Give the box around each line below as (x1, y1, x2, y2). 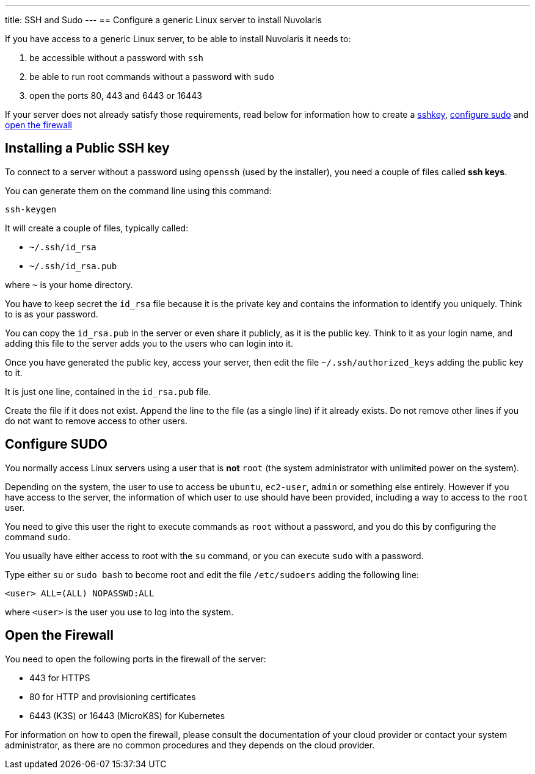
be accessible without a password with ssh (29, 52, 204, 63)
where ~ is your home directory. (5, 279, 133, 290)
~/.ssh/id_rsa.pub (29, 261, 117, 271)
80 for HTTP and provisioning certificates (29, 691, 196, 702)
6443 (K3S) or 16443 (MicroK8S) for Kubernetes (29, 710, 225, 721)
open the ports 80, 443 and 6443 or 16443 (29, 90, 203, 101)
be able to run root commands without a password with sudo (29, 71, 274, 82)
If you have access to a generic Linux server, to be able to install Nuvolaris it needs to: (5, 34, 351, 44)
